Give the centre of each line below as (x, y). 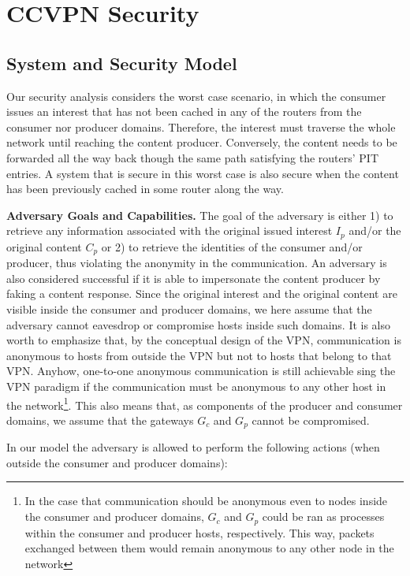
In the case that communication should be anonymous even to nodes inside (206, 501)
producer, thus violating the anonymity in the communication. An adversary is (197, 263)
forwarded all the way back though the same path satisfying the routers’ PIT (192, 157)
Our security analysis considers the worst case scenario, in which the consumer (196, 96)
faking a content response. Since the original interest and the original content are (202, 294)
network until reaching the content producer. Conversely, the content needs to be (202, 142)
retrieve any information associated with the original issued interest (170, 230)
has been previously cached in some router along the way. (145, 189)
